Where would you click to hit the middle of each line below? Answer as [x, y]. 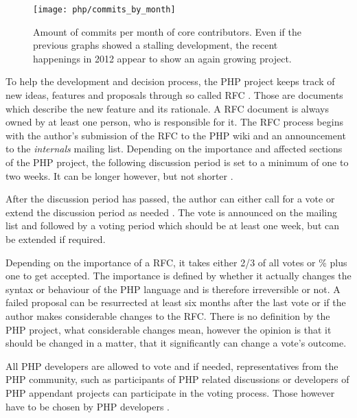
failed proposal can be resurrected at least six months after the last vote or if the [176, 302]
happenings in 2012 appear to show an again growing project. [162, 58]
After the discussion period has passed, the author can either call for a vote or [170, 199]
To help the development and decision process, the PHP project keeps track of [170, 81]
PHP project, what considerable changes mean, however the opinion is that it [169, 329]
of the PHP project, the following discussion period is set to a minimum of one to [177, 162]
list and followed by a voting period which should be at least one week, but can [172, 225]
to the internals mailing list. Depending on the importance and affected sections [174, 149]
